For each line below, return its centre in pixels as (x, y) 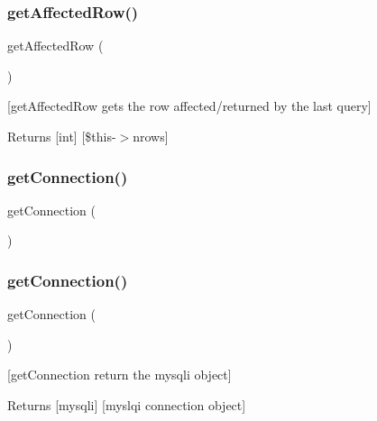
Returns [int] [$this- (62, 136)
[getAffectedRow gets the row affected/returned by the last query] (189, 106)
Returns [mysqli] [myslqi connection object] (127, 405)
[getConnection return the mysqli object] (120, 375)
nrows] (151, 136)
